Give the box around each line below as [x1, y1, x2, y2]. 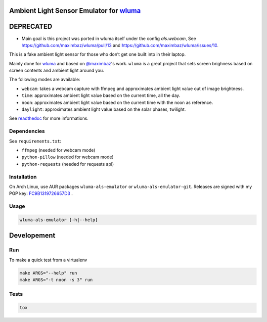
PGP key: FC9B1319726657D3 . [9, 190, 73, 196]
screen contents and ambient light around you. [9, 67, 104, 74]
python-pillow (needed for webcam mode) [21, 154, 114, 160]
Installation [9, 173, 37, 180]
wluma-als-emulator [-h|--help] [19, 217, 98, 223]
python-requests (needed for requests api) [21, 161, 114, 167]
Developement [9, 231, 55, 240]
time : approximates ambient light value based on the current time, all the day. [21, 92, 180, 98]
